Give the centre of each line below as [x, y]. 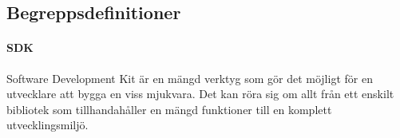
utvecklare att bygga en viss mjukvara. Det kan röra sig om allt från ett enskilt [200, 94]
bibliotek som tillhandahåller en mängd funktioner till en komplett [169, 109]
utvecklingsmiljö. [48, 125]
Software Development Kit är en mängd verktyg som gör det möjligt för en [190, 78]
